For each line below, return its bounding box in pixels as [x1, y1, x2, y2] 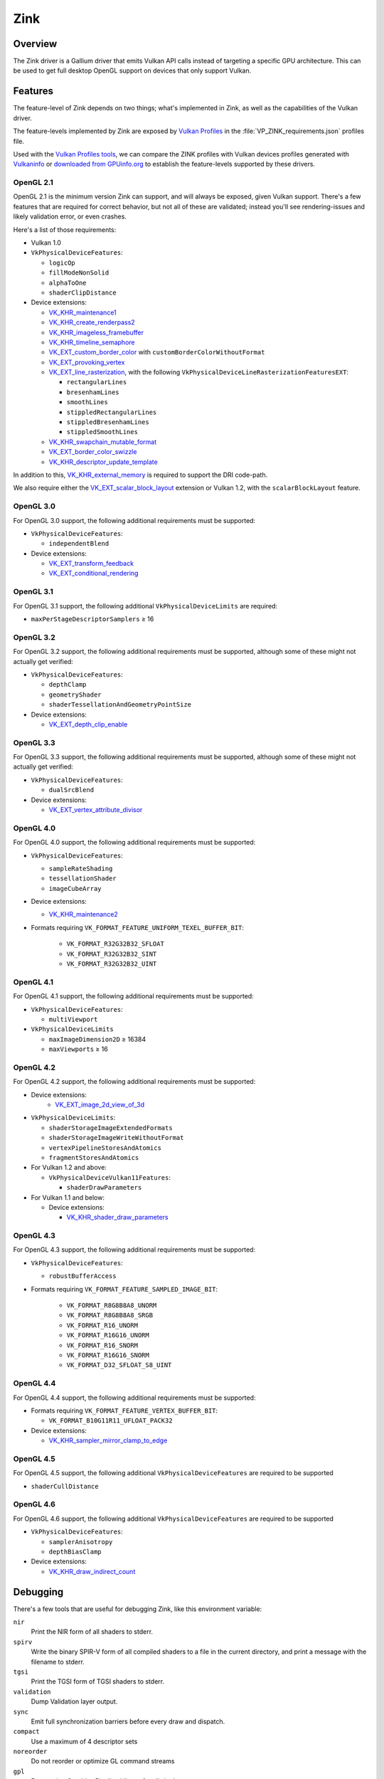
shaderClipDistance [48, 288, 117, 297]
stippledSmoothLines [66, 428, 139, 436]
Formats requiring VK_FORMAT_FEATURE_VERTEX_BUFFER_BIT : [31, 1406, 218, 1415]
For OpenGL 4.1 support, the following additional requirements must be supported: [13, 992, 254, 1001]
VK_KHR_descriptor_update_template [48, 458, 158, 466]
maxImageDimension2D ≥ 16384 [48, 1035, 146, 1043]
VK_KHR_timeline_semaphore [48, 338, 135, 347]
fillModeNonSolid [48, 269, 110, 277]
